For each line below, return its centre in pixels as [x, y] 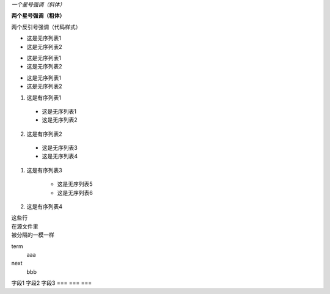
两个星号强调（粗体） [38, 16]
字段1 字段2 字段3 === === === [51, 283]
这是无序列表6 [75, 193]
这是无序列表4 [60, 156]
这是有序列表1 [44, 97]
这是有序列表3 [44, 170]
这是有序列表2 [44, 134]
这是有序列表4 [45, 207]
